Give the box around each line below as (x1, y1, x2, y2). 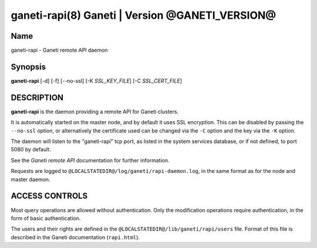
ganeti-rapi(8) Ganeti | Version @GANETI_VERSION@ (11, 9, 276, 22)
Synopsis (11, 62, 46, 72)
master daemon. (11, 176, 50, 183)
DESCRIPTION (11, 93, 64, 103)
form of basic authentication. (11, 215, 81, 222)
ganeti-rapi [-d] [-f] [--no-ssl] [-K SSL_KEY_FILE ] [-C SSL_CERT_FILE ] (11, 77, 182, 84)
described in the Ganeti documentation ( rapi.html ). (11, 233, 140, 240)
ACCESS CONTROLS (11, 191, 88, 201)
